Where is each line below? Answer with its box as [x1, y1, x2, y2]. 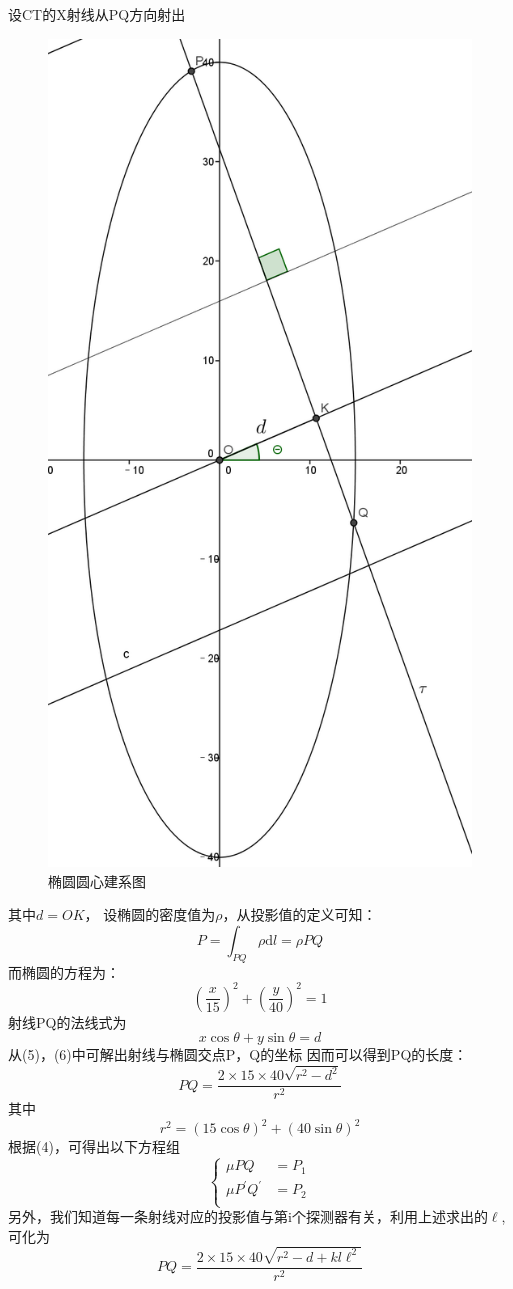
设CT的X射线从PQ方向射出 [8, 4, 186, 24]
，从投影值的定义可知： [222, 904, 377, 925]
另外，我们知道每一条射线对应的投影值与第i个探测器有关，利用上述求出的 [8, 1206, 488, 1227]
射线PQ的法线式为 [8, 1011, 127, 1032]
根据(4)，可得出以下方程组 [8, 1136, 180, 1157]
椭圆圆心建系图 [48, 870, 146, 891]
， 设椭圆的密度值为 [84, 904, 216, 925]
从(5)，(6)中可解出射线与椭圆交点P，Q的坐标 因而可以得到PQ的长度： [8, 1044, 468, 1065]
